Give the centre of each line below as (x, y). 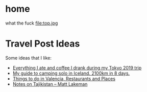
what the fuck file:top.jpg (32, 23)
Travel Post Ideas (43, 44)
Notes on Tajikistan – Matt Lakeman (50, 84)
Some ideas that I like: (29, 58)
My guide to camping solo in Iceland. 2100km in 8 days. (71, 73)
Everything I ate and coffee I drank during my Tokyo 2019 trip (77, 67)
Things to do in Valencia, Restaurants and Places (64, 78)
